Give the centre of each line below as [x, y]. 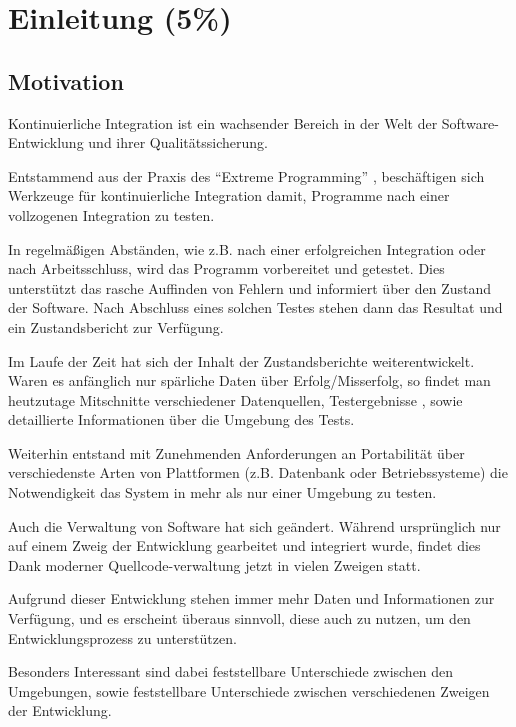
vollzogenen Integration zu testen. [111, 214]
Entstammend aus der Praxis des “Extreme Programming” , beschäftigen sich [246, 175]
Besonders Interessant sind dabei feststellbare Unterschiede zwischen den [231, 671]
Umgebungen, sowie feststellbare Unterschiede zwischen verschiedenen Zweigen [249, 690]
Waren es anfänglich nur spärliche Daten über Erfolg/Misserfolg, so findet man [249, 380]
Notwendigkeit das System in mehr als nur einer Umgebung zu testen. [222, 492]
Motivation [66, 80]
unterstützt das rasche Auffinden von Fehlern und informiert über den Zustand [250, 287]
